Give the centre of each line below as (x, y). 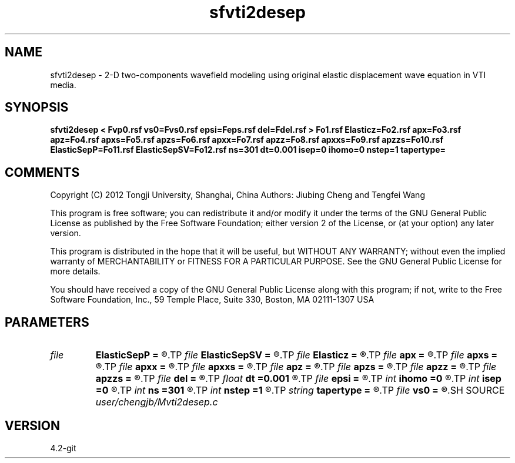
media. (63, 85)
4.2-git (63, 448)
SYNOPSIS (37, 108)
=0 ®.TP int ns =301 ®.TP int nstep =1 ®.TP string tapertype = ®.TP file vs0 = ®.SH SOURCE (300, 390)
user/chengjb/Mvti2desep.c (157, 402)
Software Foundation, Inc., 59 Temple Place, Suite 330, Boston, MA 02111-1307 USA (212, 300)
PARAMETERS (47, 322)
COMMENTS (42, 172)
